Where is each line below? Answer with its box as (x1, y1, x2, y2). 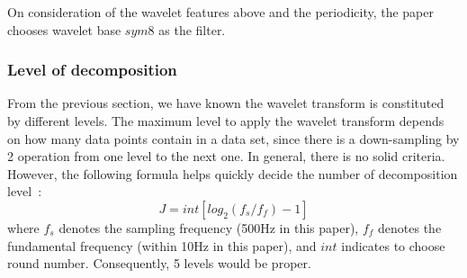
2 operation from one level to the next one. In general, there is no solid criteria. (7, 147, 445, 166)
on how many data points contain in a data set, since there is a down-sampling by (7, 129, 460, 148)
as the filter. (158, 20, 226, 39)
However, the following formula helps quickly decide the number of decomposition (7, 164, 458, 183)
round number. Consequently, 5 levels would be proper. (7, 254, 311, 273)
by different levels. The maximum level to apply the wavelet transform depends (7, 112, 445, 130)
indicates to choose (341, 236, 445, 255)
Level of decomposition (7, 58, 177, 81)
